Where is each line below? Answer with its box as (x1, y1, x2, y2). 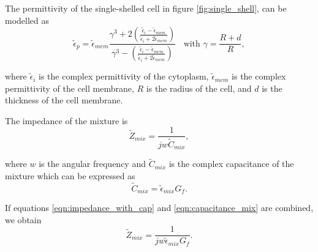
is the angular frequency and (39, 157, 146, 170)
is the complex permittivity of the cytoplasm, (39, 70, 209, 83)
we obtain (5, 213, 42, 226)
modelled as (5, 13, 50, 26)
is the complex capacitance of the (168, 157, 294, 170)
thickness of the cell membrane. (5, 94, 123, 106)
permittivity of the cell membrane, (5, 81, 134, 94)
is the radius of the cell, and (146, 81, 252, 94)
